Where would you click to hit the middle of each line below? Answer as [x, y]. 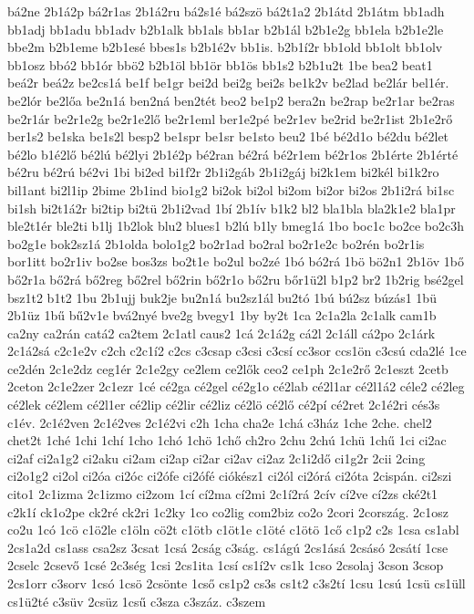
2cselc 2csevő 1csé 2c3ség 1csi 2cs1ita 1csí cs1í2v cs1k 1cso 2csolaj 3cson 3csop [226, 565]
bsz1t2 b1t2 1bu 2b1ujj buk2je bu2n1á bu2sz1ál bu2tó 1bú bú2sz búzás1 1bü [222, 297]
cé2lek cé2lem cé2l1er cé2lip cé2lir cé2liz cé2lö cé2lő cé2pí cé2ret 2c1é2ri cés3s [224, 405]
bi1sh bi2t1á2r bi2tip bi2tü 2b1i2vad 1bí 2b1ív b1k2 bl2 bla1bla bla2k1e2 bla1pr [232, 208]
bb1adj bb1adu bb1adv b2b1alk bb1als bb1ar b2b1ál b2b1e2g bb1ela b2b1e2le [226, 29]
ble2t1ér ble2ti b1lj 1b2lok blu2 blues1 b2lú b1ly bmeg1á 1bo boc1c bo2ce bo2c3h [236, 226]
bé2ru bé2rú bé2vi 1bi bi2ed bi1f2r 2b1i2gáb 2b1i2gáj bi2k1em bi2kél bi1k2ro [223, 172]
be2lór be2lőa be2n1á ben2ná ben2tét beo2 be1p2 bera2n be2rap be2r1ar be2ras [231, 100]
